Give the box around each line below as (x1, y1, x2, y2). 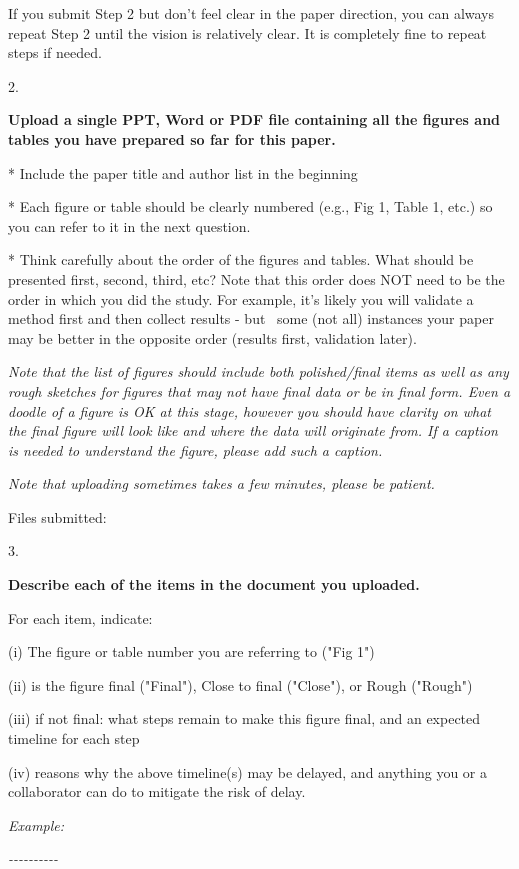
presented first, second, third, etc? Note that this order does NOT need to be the (8, 268, 505, 289)
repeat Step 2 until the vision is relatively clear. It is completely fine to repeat (8, 22, 487, 43)
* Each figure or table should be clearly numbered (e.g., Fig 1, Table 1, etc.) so (8, 196, 493, 217)
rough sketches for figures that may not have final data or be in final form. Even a (8, 380, 511, 401)
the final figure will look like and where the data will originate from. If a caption (8, 420, 498, 441)
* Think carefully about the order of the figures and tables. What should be (8, 249, 474, 270)
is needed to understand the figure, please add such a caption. (8, 439, 383, 460)
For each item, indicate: (8, 607, 153, 628)
